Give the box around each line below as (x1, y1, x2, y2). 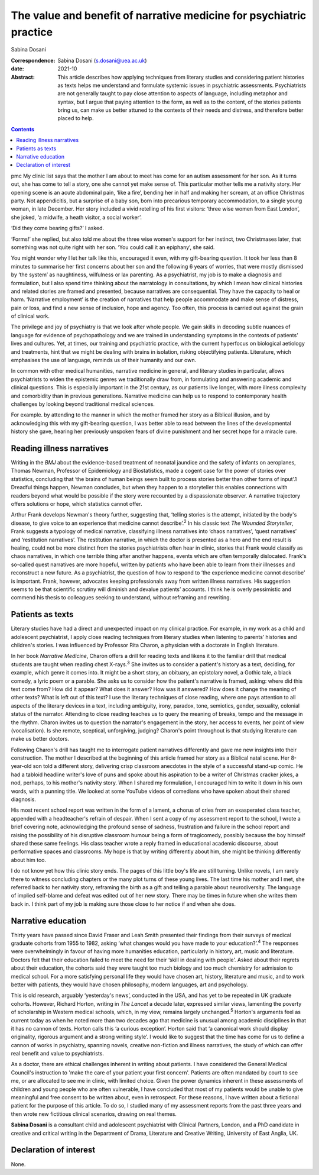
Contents (11, 125, 35, 133)
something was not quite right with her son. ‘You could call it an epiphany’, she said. (11, 243, 215, 251)
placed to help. (57, 115, 94, 122)
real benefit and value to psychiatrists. (11, 1050, 105, 1057)
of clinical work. (11, 312, 50, 319)
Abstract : (11, 73, 35, 80)
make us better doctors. (11, 735, 69, 743)
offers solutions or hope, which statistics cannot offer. (11, 501, 142, 507)
